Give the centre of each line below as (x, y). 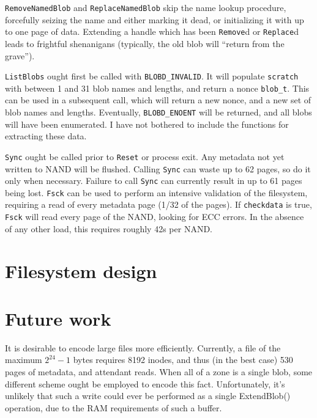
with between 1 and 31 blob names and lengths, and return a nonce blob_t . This (157, 88)
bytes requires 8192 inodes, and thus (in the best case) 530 (183, 360)
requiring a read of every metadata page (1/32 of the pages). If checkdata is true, (158, 204)
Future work (58, 318)
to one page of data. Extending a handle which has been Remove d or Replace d (152, 31)
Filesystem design (81, 270)
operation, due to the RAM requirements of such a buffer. (114, 407)
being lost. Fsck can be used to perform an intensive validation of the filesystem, (156, 192)
